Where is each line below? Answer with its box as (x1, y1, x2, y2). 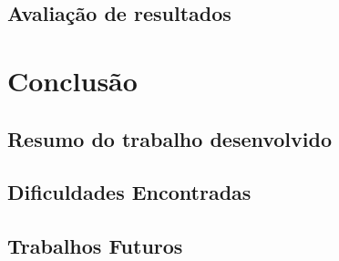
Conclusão (7, 61, 138, 99)
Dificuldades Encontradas (7, 178, 252, 206)
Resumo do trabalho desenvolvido (7, 124, 333, 152)
